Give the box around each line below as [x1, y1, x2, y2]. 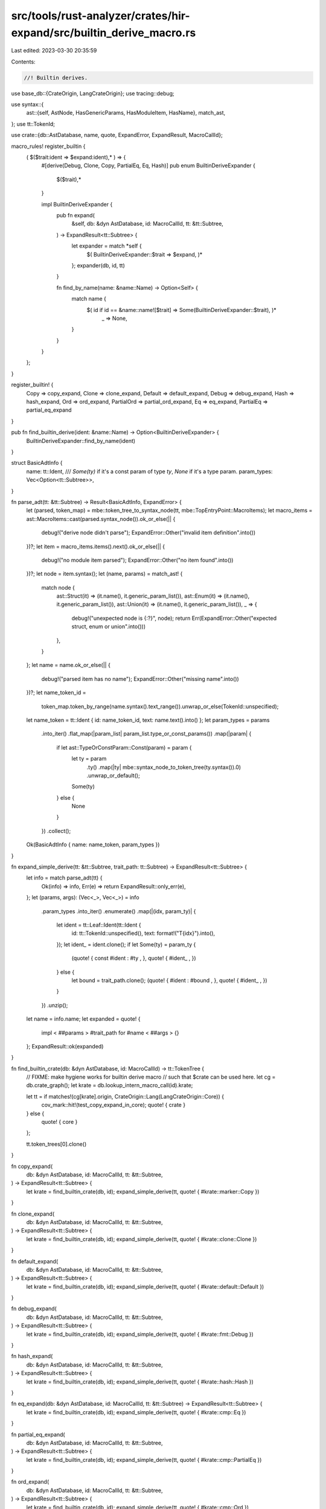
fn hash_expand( [11, 1353, 53, 1360]
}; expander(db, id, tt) [71, 261, 125, 269]
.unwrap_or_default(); [86, 771, 140, 779]
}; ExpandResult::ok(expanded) [26, 1042, 104, 1050]
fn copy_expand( [11, 1163, 53, 1170]
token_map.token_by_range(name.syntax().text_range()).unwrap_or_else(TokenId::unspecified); [41, 703, 279, 710]
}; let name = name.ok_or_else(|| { [26, 662, 111, 669]
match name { [71, 295, 107, 302]
